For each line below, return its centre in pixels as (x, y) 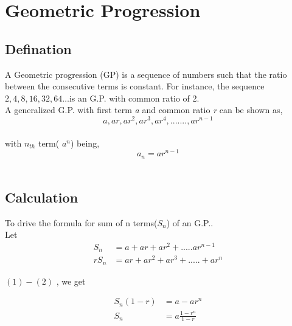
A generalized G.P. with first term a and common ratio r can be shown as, (144, 110)
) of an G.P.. (190, 222)
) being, (85, 143)
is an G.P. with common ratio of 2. (134, 98)
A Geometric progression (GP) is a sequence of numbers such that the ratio (146, 74)
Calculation (42, 197)
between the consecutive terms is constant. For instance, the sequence (135, 86)
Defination (38, 48)
